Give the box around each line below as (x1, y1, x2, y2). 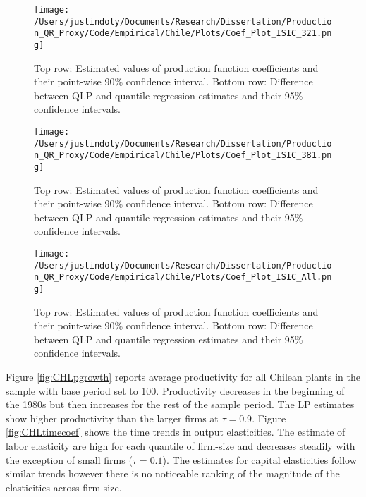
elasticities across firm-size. (6, 479, 122, 494)
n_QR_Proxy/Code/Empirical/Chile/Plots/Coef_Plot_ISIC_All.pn (34, 272, 332, 283)
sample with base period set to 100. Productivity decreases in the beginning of (6, 383, 345, 398)
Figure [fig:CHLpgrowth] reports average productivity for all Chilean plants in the (6, 369, 360, 384)
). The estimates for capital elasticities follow (162, 452, 357, 467)
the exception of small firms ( (6, 452, 133, 467)
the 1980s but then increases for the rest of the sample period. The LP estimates (6, 397, 355, 412)
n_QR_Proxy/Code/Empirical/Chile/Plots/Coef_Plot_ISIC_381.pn (34, 150, 332, 161)
